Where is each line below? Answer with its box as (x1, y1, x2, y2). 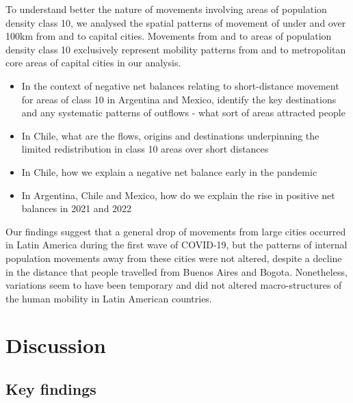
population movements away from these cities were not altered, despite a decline (5, 250, 342, 265)
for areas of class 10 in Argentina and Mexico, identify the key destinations (21, 92, 337, 106)
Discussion (5, 331, 106, 359)
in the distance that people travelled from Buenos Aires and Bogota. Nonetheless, (5, 264, 348, 278)
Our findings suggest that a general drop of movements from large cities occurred (5, 224, 346, 238)
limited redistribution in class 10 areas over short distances (21, 142, 269, 156)
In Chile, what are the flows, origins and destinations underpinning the (21, 128, 319, 142)
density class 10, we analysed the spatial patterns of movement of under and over (5, 15, 346, 29)
